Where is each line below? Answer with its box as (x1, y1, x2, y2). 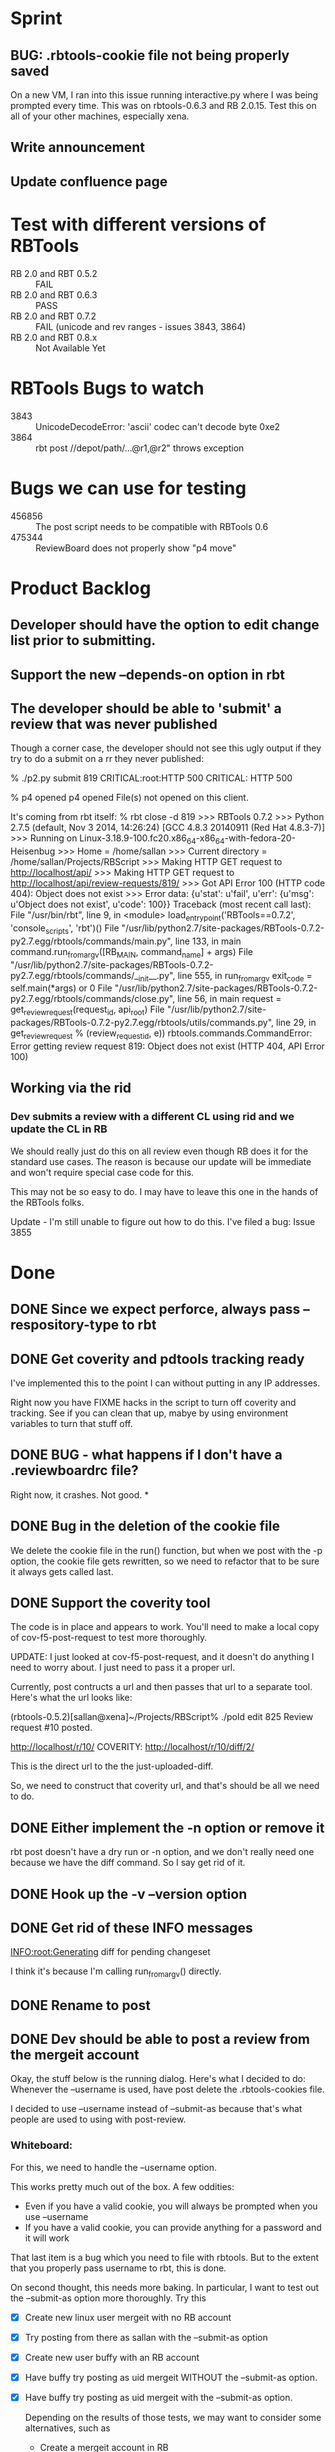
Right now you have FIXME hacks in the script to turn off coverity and (10, 1397, 297, 1409)
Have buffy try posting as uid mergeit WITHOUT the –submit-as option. (24, 2371, 318, 2383)
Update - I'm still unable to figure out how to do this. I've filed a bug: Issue (10, 1215, 316, 1227)
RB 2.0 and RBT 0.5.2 (10, 267, 98, 279)
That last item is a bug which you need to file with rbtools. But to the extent (10, 2251, 320, 2263)
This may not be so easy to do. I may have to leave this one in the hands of (10, 1185, 319, 1197)
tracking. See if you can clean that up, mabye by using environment (10, 1407, 289, 1419)
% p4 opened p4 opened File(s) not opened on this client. (10, 792, 249, 804)
